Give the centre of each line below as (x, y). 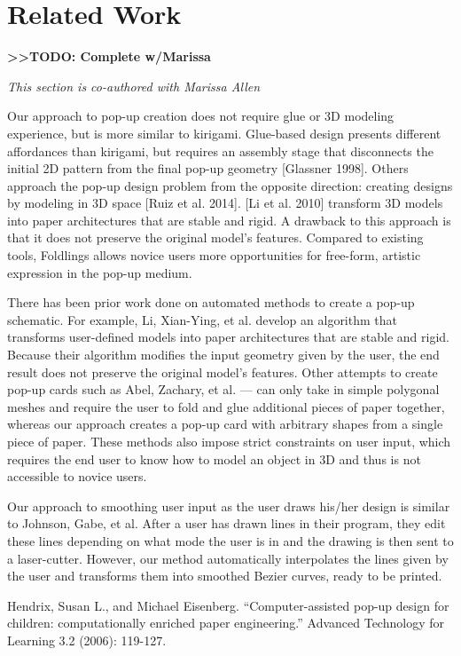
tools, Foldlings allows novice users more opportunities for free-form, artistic (214, 255)
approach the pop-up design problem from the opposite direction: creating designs (230, 185)
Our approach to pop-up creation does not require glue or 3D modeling (201, 116)
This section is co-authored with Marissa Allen (134, 86)
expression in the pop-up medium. (100, 272)
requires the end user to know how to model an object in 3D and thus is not (214, 458)
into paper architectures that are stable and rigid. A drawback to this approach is (229, 220)
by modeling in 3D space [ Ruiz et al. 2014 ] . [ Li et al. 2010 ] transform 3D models (225, 203)
